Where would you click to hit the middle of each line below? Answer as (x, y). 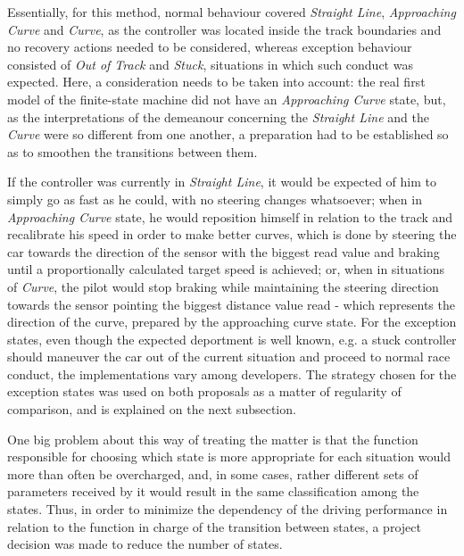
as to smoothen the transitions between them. (133, 151)
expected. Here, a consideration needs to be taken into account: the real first (216, 82)
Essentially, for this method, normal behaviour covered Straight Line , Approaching (232, 12)
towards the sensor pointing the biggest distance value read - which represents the (231, 304)
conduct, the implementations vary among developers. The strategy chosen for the (232, 373)
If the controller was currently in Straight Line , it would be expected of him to (222, 182)
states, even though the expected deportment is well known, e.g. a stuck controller (232, 339)
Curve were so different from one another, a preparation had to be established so (228, 134)
